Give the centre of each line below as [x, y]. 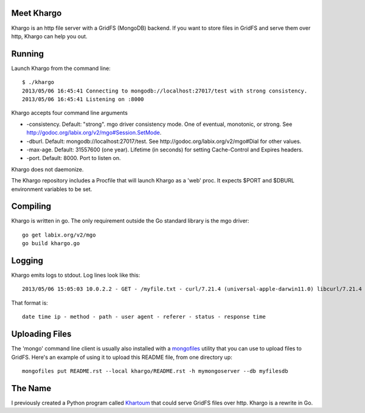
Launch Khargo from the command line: [61, 68]
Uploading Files [41, 334]
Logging [27, 261]
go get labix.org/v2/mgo [59, 235]
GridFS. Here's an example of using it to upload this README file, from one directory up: [122, 357]
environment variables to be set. [52, 189]
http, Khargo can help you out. [49, 36]
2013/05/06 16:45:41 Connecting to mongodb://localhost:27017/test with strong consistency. [165, 91]
